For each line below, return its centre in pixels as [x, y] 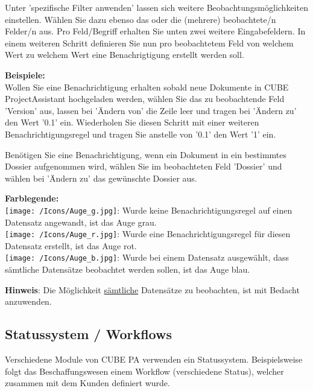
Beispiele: [25, 75]
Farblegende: [32, 198]
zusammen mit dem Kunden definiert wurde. [87, 383]
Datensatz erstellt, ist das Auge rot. [71, 245]
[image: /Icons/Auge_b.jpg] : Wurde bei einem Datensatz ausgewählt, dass [147, 257]
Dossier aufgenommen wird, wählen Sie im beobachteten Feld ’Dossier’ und [144, 166]
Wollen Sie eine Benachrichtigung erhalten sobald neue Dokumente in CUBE [147, 87]
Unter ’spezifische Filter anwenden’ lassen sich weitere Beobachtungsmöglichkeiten [156, 7]
